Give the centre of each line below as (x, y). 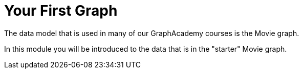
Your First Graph (61, 11)
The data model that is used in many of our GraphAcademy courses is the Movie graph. (152, 33)
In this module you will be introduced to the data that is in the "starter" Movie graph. (146, 49)
